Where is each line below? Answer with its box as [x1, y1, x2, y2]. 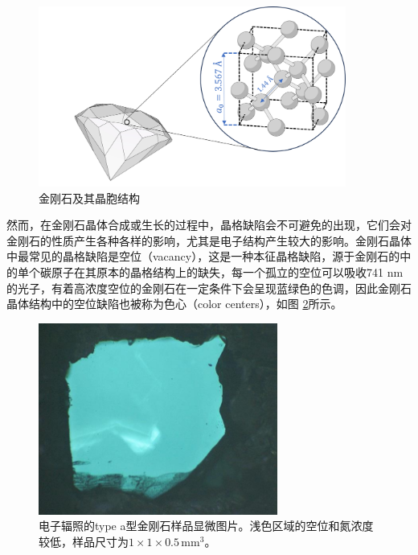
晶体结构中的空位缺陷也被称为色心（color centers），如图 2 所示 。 [6, 295, 342, 312]
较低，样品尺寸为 [39, 532, 129, 549]
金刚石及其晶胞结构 [39, 189, 140, 206]
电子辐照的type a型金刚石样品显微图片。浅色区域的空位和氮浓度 [39, 517, 374, 534]
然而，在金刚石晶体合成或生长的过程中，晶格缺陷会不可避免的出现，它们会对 [6, 216, 412, 233]
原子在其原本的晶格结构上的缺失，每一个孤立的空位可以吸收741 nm [51, 263, 404, 280]
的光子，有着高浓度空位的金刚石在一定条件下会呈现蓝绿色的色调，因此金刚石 [6, 279, 412, 296]
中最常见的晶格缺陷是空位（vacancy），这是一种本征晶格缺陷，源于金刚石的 [6, 248, 400, 265]
